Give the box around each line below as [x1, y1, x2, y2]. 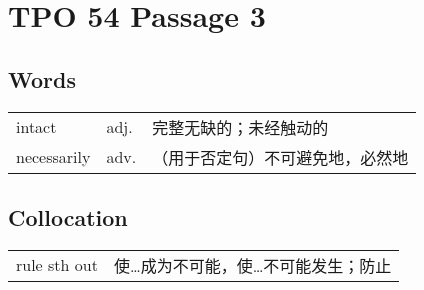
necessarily [16, 145, 91, 169]
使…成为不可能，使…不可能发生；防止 [113, 253, 392, 277]
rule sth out [16, 253, 98, 277]
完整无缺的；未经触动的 [152, 115, 329, 139]
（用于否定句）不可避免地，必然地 [152, 145, 409, 169]
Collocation [8, 201, 128, 232]
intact [16, 115, 57, 139]
